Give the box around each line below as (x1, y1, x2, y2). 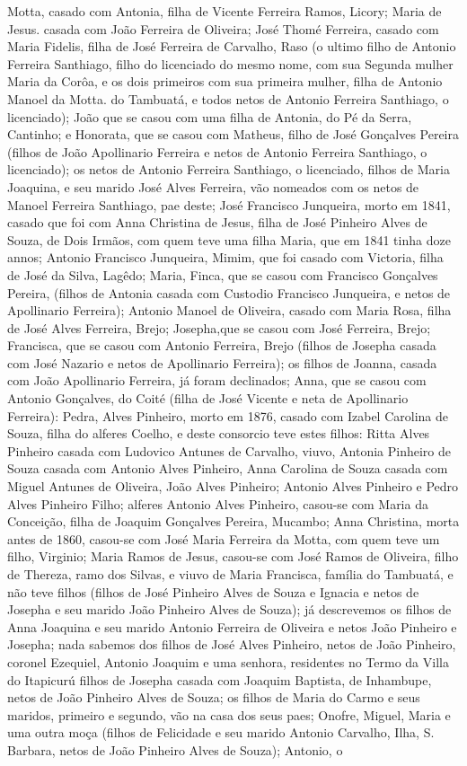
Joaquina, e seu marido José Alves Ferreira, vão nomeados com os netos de (7, 177, 419, 196)
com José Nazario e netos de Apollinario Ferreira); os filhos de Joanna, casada (7, 353, 437, 372)
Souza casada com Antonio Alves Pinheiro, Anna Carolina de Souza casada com (7, 459, 448, 478)
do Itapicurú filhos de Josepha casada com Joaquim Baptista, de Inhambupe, (7, 670, 432, 689)
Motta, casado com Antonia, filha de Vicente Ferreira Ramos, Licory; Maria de (7, 2, 442, 20)
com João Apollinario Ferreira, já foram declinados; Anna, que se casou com (7, 371, 427, 390)
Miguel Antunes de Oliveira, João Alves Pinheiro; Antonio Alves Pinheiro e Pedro (7, 477, 459, 496)
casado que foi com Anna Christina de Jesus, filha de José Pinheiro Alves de (7, 213, 427, 232)
